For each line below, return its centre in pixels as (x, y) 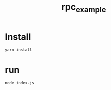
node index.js (20, 83)
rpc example (84, 8)
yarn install (19, 50)
